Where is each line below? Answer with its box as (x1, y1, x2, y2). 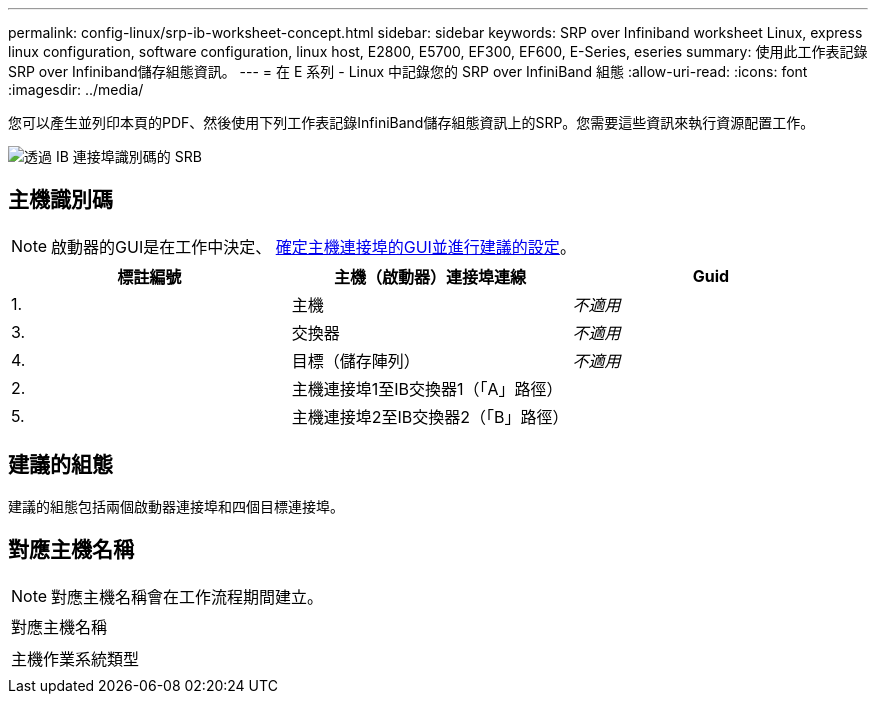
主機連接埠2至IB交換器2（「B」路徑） (291, 406, 569, 427)
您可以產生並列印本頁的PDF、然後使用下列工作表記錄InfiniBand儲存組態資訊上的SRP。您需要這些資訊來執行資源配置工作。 (8, 114, 815, 131)
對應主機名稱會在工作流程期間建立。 (51, 586, 324, 607)
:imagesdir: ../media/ (8, 81, 144, 98)
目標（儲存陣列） (291, 350, 420, 371)
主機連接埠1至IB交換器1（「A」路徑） (291, 378, 563, 399)
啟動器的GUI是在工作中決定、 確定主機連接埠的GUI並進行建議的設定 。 (51, 236, 576, 257)
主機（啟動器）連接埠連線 (334, 266, 527, 287)
